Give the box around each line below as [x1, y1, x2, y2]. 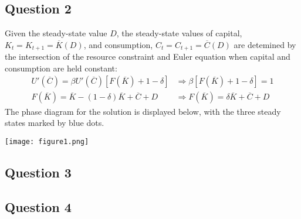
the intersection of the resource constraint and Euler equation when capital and [5, 50, 290, 63]
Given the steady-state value [5, 27, 107, 39]
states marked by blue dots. [5, 117, 104, 129]
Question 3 [5, 163, 72, 181]
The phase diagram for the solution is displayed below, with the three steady [5, 105, 281, 117]
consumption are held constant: [5, 61, 117, 74]
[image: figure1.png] [5, 137, 89, 146]
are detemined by [234, 38, 296, 50]
